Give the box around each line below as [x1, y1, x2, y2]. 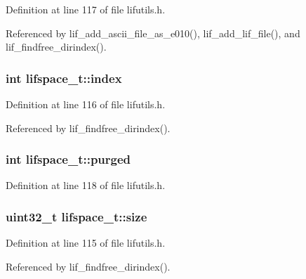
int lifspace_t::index [6, 69, 122, 86]
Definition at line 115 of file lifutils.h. [6, 235, 166, 250]
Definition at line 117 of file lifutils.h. [6, 2, 166, 16]
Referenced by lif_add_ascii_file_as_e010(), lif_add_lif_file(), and [6, 25, 300, 40]
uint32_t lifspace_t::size [6, 207, 147, 225]
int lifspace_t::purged [6, 150, 131, 168]
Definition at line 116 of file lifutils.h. [6, 97, 166, 111]
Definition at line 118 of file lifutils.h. [6, 178, 166, 193]
